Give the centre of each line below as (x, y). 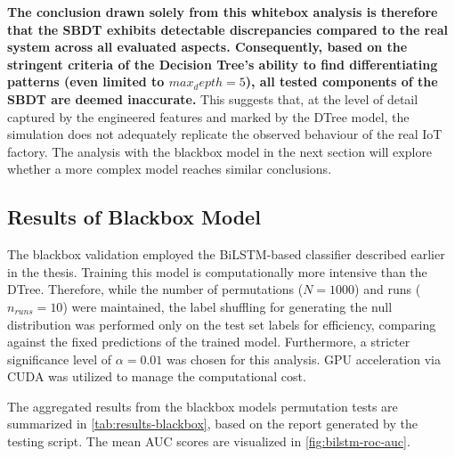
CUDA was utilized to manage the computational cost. (157, 376)
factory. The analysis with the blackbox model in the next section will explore (220, 151)
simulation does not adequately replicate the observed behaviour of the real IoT (225, 134)
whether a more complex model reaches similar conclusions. (170, 169)
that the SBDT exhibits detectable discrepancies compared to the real (227, 29)
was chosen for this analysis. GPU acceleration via (303, 359)
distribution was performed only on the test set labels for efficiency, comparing (222, 324)
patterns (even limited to (86, 82)
